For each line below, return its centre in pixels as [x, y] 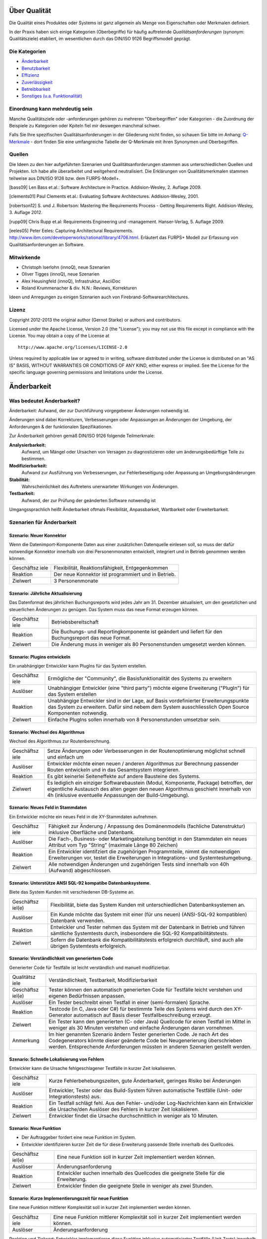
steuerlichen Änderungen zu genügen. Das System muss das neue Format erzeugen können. [104, 609]
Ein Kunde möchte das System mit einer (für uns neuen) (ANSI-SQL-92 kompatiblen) [149, 914]
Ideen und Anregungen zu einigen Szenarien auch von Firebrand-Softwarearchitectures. [99, 297]
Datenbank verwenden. [77, 920]
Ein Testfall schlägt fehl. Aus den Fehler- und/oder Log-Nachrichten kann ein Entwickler [151, 1103]
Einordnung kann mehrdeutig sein [51, 109]
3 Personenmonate [76, 581]
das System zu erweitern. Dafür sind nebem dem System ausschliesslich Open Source [148, 707]
